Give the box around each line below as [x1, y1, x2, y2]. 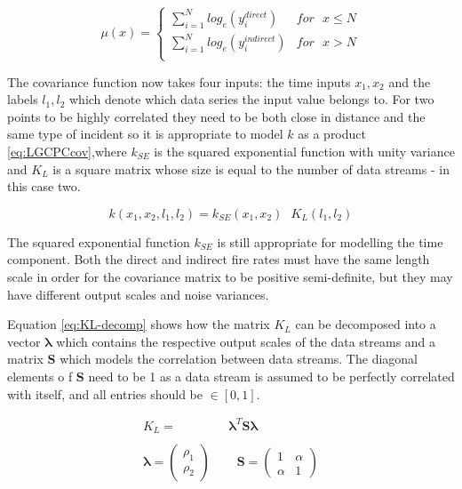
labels [7, 90, 38, 108]
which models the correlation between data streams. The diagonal [60, 349, 418, 368]
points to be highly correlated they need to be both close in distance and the [7, 107, 426, 125]
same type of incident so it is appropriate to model [7, 124, 283, 143]
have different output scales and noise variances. [7, 285, 269, 303]
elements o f [7, 366, 73, 385]
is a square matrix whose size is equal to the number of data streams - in [52, 159, 450, 178]
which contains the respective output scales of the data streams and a [56, 332, 436, 350]
